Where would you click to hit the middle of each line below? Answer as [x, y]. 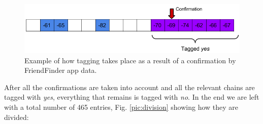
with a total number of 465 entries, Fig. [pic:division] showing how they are [121, 107]
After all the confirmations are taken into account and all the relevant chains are [129, 87]
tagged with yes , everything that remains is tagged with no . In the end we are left [132, 97]
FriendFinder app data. [61, 70]
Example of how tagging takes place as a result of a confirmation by [130, 60]
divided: [17, 117]
